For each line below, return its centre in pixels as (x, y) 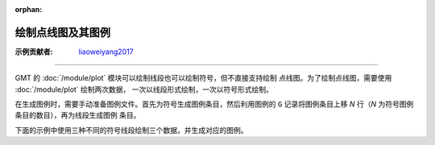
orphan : (29, 9)
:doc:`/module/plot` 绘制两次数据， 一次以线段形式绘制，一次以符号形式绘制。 (144, 89)
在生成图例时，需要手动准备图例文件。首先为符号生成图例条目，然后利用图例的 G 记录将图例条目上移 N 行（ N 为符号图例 (214, 104)
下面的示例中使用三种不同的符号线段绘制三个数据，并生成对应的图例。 (131, 130)
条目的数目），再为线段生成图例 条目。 (78, 115)
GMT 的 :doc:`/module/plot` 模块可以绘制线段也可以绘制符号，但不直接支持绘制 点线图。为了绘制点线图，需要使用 (203, 78)
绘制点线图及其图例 (62, 32)
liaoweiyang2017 (106, 52)
